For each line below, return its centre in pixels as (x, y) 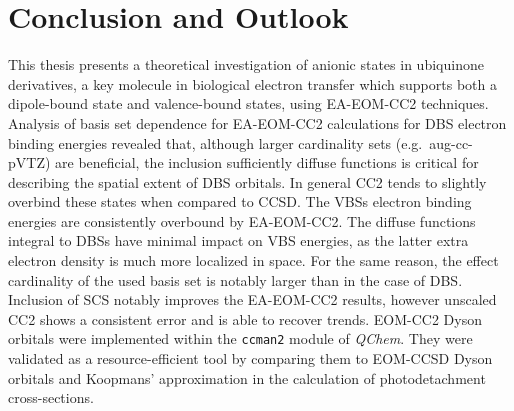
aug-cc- (451, 142)
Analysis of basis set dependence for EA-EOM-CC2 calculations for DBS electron (257, 122)
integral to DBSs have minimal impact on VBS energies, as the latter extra (238, 240)
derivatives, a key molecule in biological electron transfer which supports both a (252, 83)
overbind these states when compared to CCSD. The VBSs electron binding (240, 201)
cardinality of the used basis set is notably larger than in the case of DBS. (235, 279)
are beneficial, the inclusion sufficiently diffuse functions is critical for (267, 162)
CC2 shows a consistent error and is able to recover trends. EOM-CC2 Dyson (245, 318)
